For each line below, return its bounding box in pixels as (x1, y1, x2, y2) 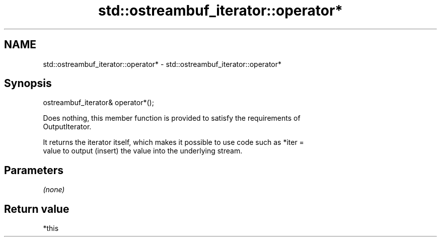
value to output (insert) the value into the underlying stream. (43, 146, 243, 155)
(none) (43, 185, 65, 194)
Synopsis (4, 77, 52, 90)
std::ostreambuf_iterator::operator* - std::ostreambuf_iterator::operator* (43, 59, 282, 68)
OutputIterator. (43, 122, 92, 131)
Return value (4, 202, 69, 215)
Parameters (4, 164, 63, 177)
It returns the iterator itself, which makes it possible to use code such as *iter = (43, 138, 304, 147)
